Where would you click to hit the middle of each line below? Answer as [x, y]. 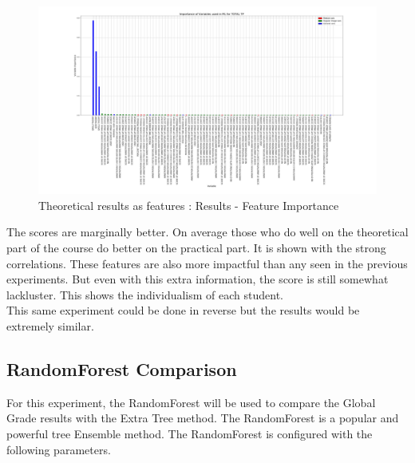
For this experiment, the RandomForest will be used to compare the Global [191, 402]
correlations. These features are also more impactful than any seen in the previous [207, 263]
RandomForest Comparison [122, 368]
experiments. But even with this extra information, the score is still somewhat [198, 279]
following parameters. [59, 449]
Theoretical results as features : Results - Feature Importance [189, 205]
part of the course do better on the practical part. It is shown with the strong [196, 247]
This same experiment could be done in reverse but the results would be [183, 310]
